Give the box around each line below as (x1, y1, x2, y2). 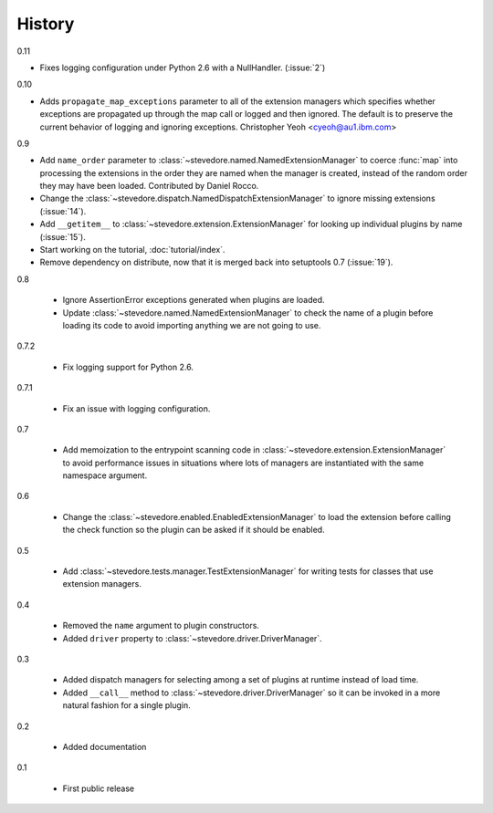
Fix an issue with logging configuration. (62, 402, 211, 414)
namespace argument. (62, 470, 148, 481)
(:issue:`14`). (39, 205, 87, 216)
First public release (62, 783, 135, 794)
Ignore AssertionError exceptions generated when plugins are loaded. (62, 295, 325, 306)
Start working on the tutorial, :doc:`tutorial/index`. (39, 245, 226, 255)
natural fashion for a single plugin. (62, 700, 191, 711)
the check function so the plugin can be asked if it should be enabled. (62, 525, 325, 536)
